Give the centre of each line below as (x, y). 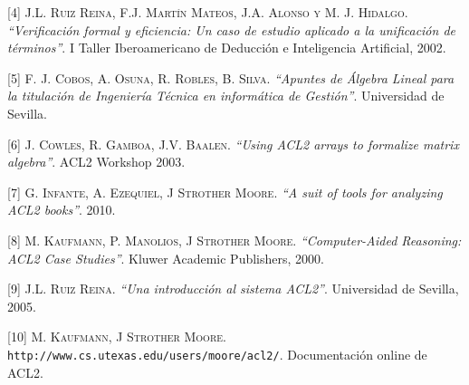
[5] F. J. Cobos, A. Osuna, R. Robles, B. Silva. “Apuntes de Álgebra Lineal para (231, 77)
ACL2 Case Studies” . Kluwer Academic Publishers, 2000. (166, 258)
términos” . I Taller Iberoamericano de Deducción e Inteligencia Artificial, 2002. (227, 48)
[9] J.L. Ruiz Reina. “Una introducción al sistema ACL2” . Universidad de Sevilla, (233, 289)
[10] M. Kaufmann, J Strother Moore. (117, 337)
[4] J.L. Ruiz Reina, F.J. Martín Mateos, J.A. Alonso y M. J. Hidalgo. (208, 12)
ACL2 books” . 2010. (62, 210)
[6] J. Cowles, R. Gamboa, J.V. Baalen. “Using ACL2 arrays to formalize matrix (233, 144)
